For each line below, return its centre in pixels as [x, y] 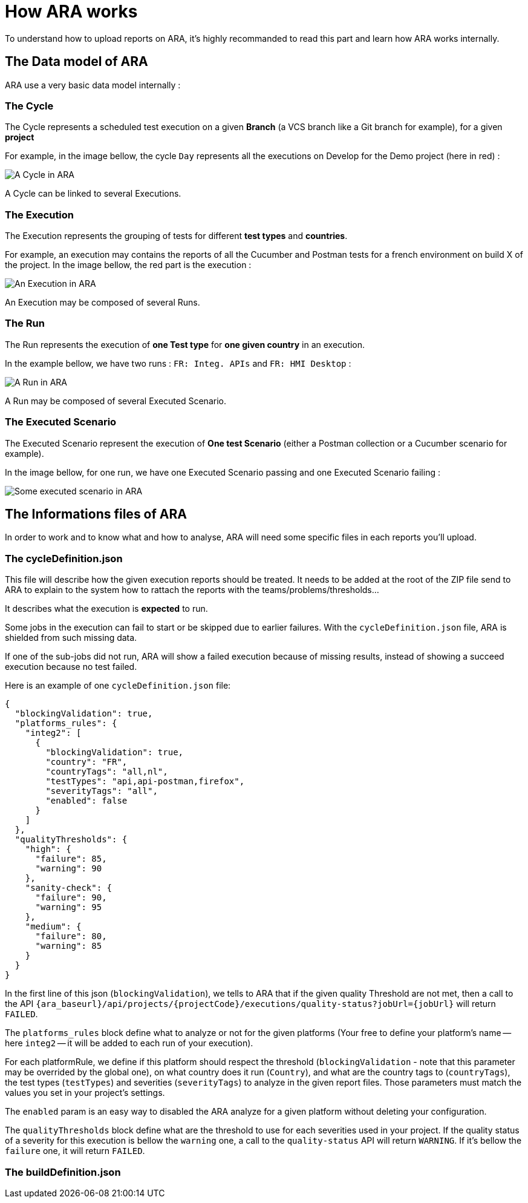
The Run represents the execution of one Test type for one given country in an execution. [185, 344]
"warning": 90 [69, 869]
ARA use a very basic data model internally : [93, 85]
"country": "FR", [86, 762]
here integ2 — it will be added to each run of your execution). [129, 1043]
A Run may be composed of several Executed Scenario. [116, 401]
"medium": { [53, 927]
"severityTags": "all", [102, 791]
